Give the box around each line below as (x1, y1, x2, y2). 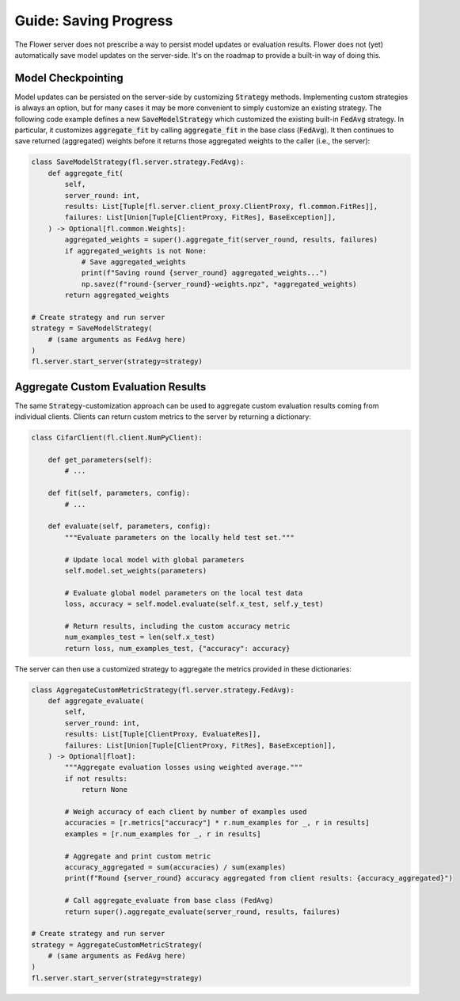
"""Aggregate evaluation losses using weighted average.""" (64, 763, 303, 772)
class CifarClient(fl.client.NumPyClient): (31, 433, 203, 443)
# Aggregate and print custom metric (64, 851, 211, 861)
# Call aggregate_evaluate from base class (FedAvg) (64, 896, 274, 905)
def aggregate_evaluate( (48, 697, 145, 706)
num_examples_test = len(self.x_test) (64, 633, 215, 641)
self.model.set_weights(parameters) (64, 566, 207, 575)
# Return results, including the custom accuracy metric (64, 622, 291, 630)
